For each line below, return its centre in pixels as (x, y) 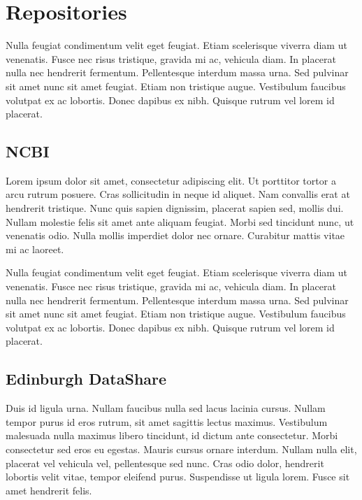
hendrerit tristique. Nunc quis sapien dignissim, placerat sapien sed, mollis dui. (175, 208)
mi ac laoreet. (35, 249)
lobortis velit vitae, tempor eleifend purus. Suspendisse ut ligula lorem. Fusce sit (178, 477)
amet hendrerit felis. (49, 490)
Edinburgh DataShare (86, 379)
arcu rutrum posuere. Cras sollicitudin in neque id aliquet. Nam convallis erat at (178, 194)
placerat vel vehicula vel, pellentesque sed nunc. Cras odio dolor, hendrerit (165, 463)
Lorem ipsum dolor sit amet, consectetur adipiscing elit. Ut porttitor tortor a (171, 180)
